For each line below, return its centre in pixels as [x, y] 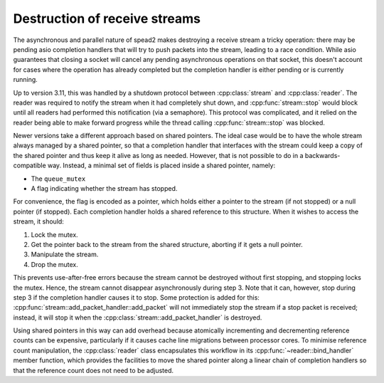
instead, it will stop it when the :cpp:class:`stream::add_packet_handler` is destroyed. [138, 318]
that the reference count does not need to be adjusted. [94, 370]
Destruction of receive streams [107, 19]
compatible [30, 166]
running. [26, 80]
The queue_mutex [58, 179]
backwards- [322, 155]
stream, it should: [38, 221]
